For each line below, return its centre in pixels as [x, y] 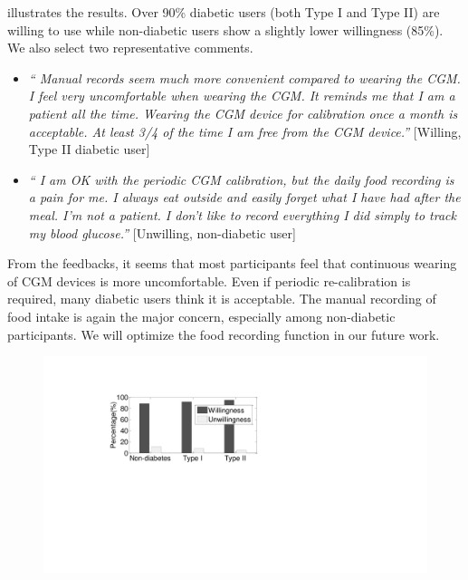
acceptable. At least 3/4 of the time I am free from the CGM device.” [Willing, [245, 131]
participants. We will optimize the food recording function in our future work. [224, 334]
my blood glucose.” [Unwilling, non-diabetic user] [162, 232]
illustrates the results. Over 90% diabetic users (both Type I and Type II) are [224, 12]
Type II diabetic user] [89, 149]
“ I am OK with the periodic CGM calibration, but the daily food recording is [241, 179]
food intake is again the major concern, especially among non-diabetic [201, 316]
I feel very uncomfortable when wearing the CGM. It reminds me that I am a [242, 96]
